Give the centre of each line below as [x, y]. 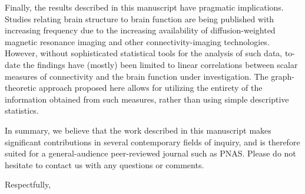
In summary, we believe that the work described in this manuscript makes [138, 130]
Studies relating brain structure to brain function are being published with [140, 18]
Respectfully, [28, 184]
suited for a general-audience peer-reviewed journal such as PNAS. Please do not [150, 153]
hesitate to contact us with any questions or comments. [105, 164]
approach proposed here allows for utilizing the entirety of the [151, 88]
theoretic [21, 88]
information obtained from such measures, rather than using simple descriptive [147, 99]
